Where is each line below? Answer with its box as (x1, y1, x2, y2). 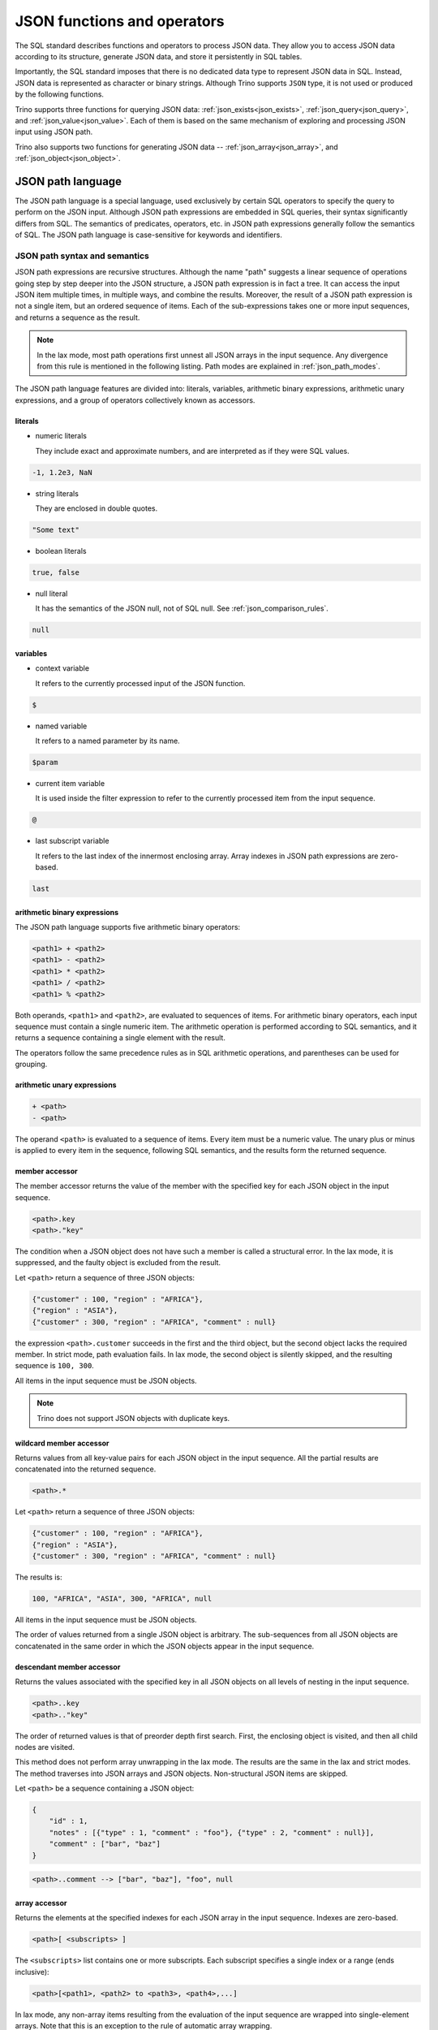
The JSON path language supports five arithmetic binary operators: (15, 922, 241, 932)
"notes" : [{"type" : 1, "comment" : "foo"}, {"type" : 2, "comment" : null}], (49, 1828, 375, 1837)
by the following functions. (15, 89, 105, 99)
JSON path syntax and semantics (15, 250, 150, 261)
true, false (32, 568, 80, 577)
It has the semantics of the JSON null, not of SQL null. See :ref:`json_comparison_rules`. (35, 603, 328, 613)
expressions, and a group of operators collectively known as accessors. (15, 395, 255, 405)
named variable (35, 721, 88, 731)
